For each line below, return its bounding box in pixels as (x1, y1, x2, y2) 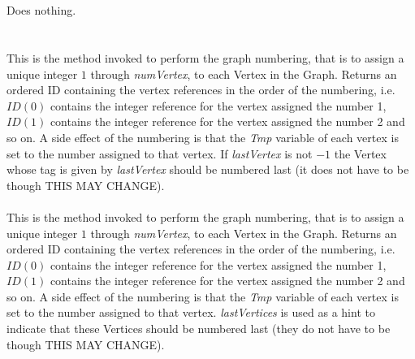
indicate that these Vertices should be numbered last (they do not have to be (6, 320, 391, 337)
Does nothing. (6, 2, 76, 19)
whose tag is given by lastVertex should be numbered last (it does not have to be (6, 161, 409, 178)
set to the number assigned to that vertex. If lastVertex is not (6, 145, 313, 162)
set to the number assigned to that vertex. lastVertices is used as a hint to (6, 304, 375, 321)
